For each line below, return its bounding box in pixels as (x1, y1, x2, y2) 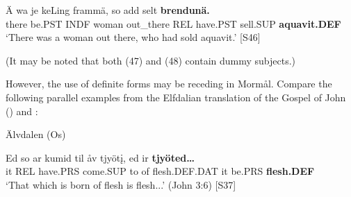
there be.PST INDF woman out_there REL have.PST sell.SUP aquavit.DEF (6, 16, 341, 31)
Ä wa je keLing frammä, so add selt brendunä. (6, 3, 210, 17)
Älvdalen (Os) (6, 127, 66, 142)
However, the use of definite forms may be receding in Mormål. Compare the (6, 76, 332, 91)
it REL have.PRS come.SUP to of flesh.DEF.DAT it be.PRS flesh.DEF (6, 164, 315, 178)
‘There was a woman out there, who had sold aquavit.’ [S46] (6, 30, 261, 44)
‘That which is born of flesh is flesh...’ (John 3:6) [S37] (6, 177, 236, 191)
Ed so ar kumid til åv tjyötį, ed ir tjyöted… (6, 150, 195, 164)
